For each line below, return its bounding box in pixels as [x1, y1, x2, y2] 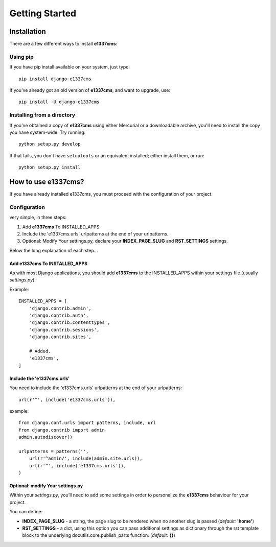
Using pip [9, 53, 34, 60]
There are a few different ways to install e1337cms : [9, 41, 118, 47]
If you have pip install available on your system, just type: [9, 64, 130, 70]
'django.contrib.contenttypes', [29, 320, 110, 325]
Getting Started [9, 8, 77, 19]
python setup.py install [18, 164, 81, 171]
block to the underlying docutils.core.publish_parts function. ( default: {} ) [22, 532, 176, 538]
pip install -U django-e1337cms [18, 99, 100, 105]
